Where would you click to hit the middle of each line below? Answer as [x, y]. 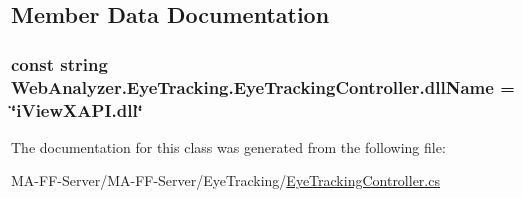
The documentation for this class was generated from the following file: [228, 146]
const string [59, 63]
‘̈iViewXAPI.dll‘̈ [77, 109]
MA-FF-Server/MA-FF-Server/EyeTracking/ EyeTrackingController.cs [225, 180]
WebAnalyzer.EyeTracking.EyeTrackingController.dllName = [263, 86]
